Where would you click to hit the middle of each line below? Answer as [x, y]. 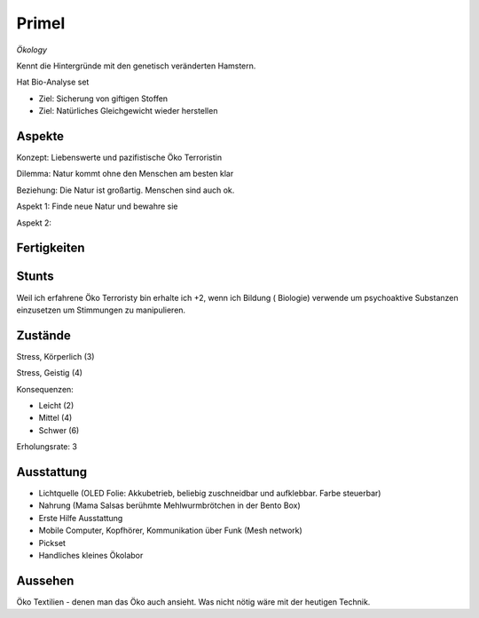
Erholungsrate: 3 [47, 447]
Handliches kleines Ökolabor [91, 555]
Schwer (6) [59, 430]
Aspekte [40, 136]
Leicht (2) [56, 405]
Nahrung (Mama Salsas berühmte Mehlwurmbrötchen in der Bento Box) [169, 505]
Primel [41, 23]
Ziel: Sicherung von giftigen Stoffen [103, 99]
